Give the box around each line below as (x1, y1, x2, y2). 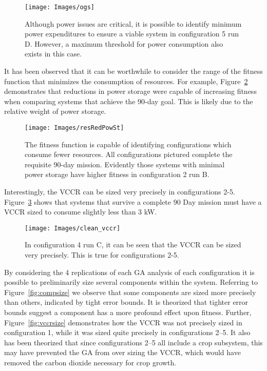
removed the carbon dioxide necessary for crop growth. (4, 357, 177, 367)
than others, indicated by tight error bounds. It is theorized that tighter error (4, 297, 249, 307)
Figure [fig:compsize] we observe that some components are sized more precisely (4, 286, 256, 297)
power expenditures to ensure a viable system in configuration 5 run (25, 28, 239, 39)
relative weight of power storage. (4, 106, 106, 116)
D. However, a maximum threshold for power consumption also (25, 38, 223, 49)
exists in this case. (25, 48, 82, 59)
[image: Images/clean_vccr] (25, 224, 121, 232)
